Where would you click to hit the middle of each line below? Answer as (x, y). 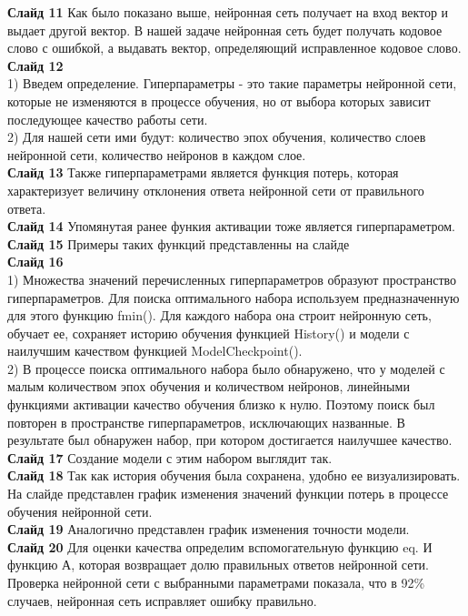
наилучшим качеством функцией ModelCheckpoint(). (155, 351)
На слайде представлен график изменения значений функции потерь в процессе (228, 494)
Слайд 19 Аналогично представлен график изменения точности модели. (209, 529)
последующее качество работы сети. (108, 119)
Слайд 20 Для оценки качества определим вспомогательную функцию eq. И (220, 546)
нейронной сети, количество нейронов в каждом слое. (157, 154)
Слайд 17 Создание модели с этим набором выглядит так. (170, 457)
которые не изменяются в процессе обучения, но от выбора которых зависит (219, 101)
